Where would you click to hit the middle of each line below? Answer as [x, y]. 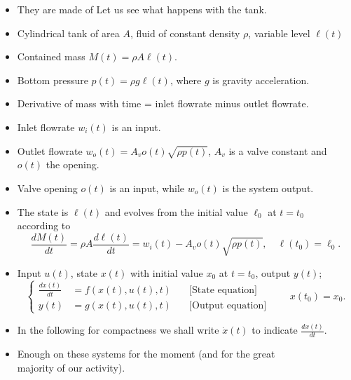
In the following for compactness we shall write [118, 330]
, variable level [279, 33]
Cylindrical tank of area [68, 33]
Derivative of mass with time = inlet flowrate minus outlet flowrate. [163, 103]
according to [44, 225]
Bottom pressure [53, 80]
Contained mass [51, 56]
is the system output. [268, 188]
